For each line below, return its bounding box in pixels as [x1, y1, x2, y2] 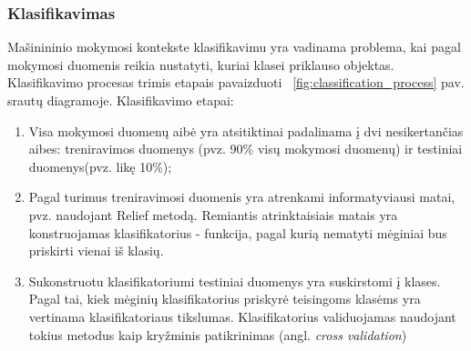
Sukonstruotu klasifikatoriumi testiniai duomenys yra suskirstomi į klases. [28, 271, 441, 290]
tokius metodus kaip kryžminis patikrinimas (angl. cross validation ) [28, 325, 407, 344]
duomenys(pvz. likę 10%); [28, 156, 172, 175]
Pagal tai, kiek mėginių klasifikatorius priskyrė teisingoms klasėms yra [28, 289, 421, 308]
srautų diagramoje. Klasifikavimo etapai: [7, 91, 234, 109]
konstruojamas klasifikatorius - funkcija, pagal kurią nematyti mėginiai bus [28, 223, 447, 242]
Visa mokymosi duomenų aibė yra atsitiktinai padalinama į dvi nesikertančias [28, 121, 464, 140]
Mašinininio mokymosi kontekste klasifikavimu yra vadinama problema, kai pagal [7, 37, 461, 56]
